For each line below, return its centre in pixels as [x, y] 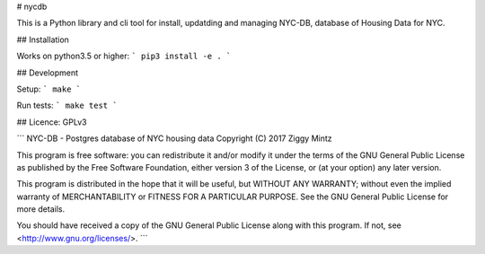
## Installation [43, 39]
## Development [48, 73]
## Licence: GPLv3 [52, 122]
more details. [41, 209]
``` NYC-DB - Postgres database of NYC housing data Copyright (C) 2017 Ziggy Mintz [174, 138]
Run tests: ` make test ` [67, 105]
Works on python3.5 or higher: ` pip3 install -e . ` [124, 56]
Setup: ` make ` [48, 89]
